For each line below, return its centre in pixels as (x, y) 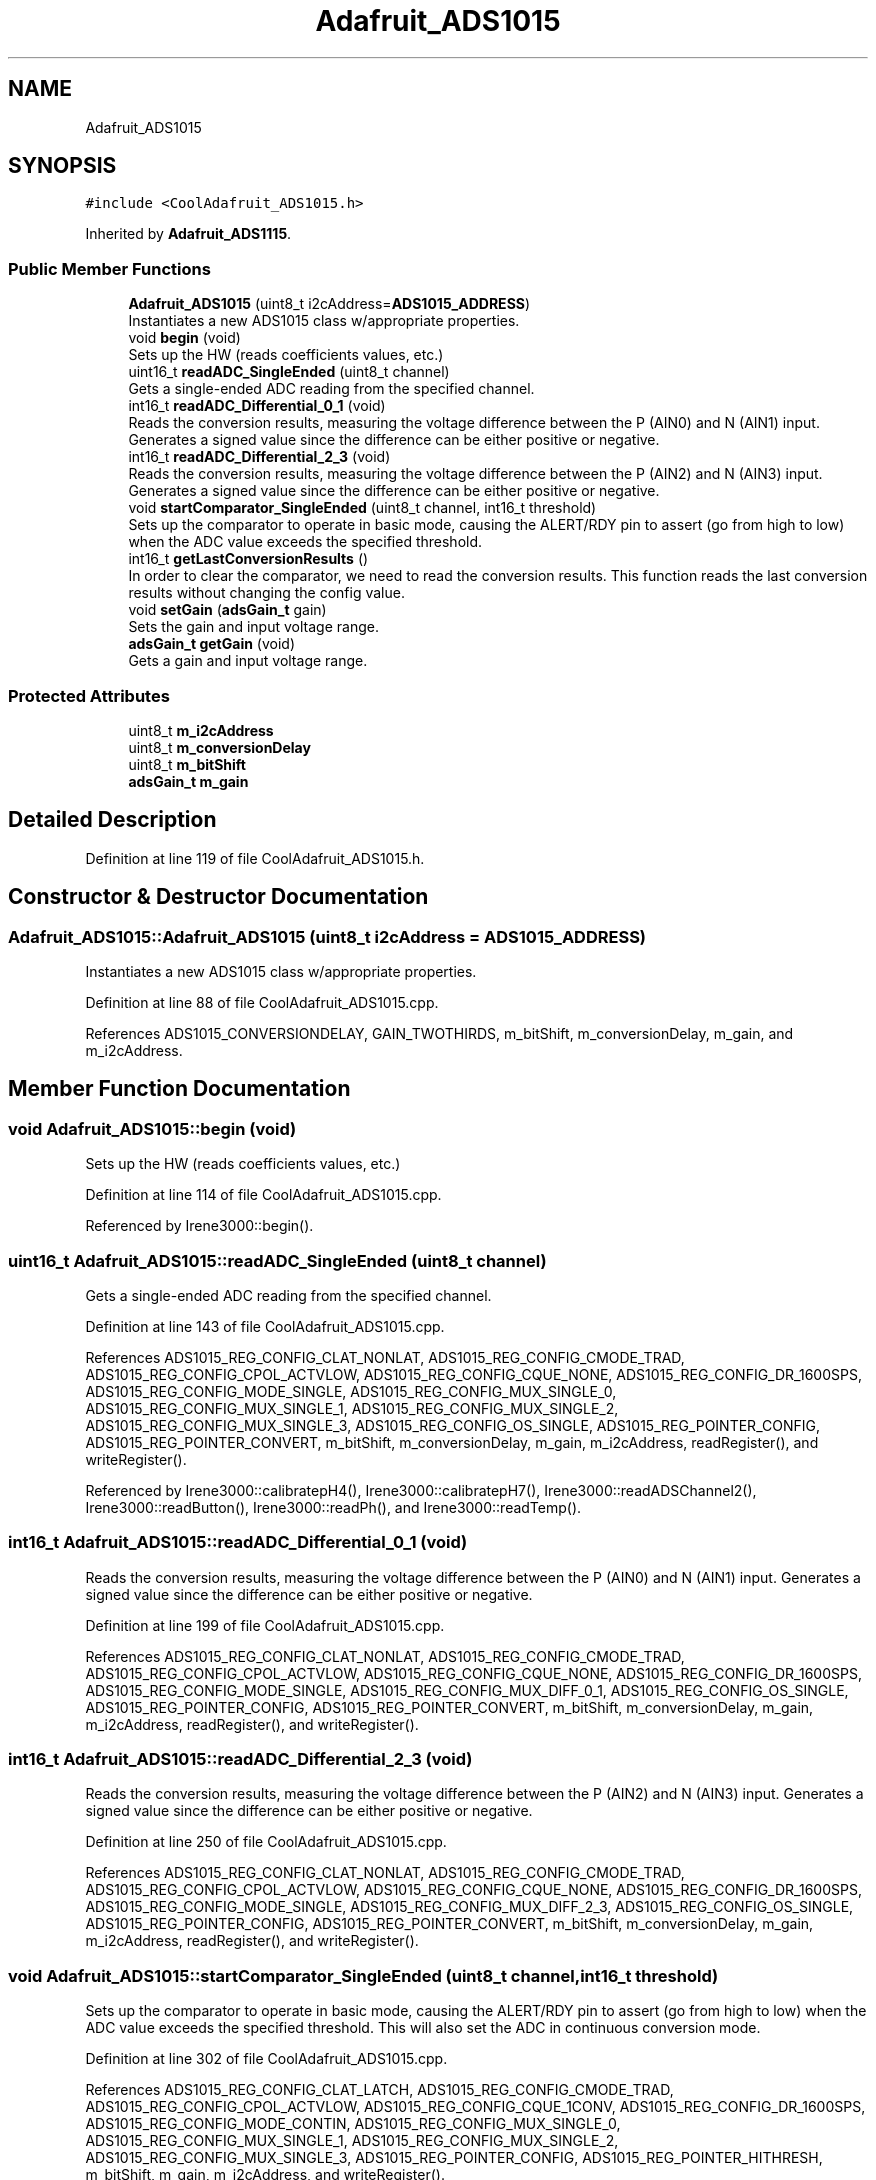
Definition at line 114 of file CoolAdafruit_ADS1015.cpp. (263, 1195)
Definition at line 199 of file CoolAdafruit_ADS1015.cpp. (265, 1625)
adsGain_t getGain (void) (212, 644)
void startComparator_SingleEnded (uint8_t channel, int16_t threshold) (362, 508)
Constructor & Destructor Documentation (218, 897)
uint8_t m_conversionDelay (219, 747)
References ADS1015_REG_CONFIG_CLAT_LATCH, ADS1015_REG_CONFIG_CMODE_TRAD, (379, 2090)
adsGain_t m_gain (188, 781)
